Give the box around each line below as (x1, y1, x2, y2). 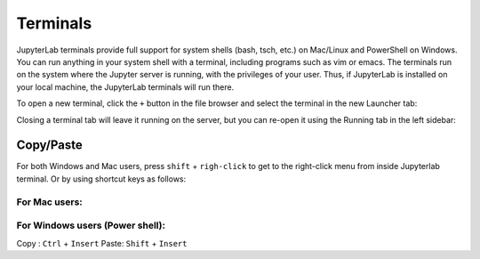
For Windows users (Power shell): (16, 219, 166, 231)
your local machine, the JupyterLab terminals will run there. (16, 81, 235, 93)
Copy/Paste (16, 138, 84, 153)
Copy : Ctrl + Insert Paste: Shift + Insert (16, 238, 188, 248)
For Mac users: (16, 196, 84, 208)
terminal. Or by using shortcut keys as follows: (16, 174, 187, 184)
